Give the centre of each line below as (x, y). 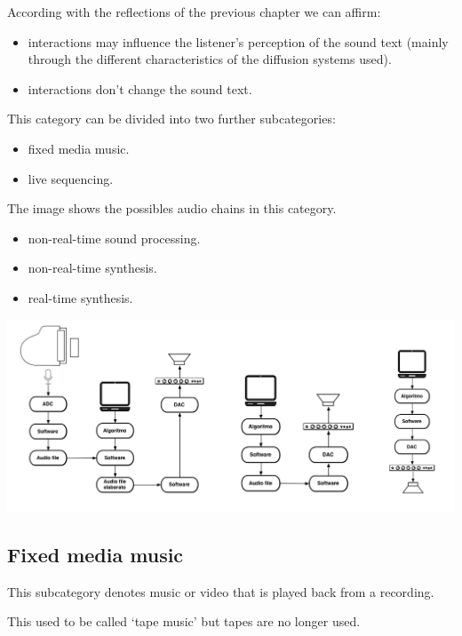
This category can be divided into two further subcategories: (171, 119)
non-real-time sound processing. (114, 238)
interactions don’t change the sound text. (140, 88)
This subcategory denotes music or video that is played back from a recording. (221, 591)
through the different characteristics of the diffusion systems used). (210, 59)
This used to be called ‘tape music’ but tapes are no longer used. (184, 621)
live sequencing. (71, 178)
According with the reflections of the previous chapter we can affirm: (194, 12)
